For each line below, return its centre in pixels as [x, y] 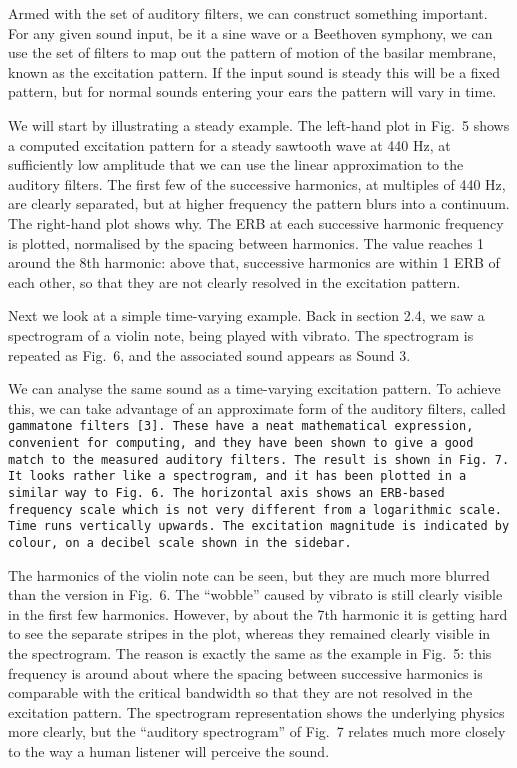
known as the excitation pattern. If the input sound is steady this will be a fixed [254, 71]
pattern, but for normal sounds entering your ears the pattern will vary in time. [252, 91]
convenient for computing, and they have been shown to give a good [241, 442]
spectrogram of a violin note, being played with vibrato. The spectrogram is [241, 334]
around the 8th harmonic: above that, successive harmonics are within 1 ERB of [254, 262]
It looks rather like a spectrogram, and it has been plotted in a [237, 476]
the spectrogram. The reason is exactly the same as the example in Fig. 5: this [250, 652]
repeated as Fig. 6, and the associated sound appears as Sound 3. [209, 354]
